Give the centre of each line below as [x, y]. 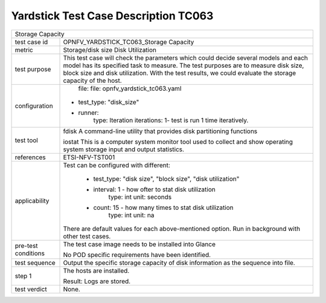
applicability [32, 201]
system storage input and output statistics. [123, 149]
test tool [27, 140]
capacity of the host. [92, 80]
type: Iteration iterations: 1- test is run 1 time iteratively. [171, 120]
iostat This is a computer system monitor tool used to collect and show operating [178, 142]
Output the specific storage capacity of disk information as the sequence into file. [179, 262]
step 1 [23, 276]
